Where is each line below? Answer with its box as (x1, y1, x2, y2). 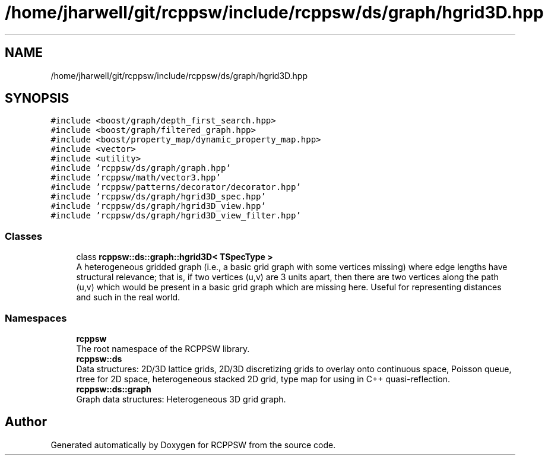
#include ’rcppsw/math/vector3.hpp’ (50, 173, 221, 183)
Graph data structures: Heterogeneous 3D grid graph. (76, 394, 286, 404)
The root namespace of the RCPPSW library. (76, 343, 250, 354)
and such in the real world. (76, 292, 180, 303)
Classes (5, 230, 43, 242)
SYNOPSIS (5, 91, 69, 106)
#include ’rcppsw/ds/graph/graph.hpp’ (50, 163, 231, 173)
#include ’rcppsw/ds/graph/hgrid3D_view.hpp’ (50, 201, 266, 211)
